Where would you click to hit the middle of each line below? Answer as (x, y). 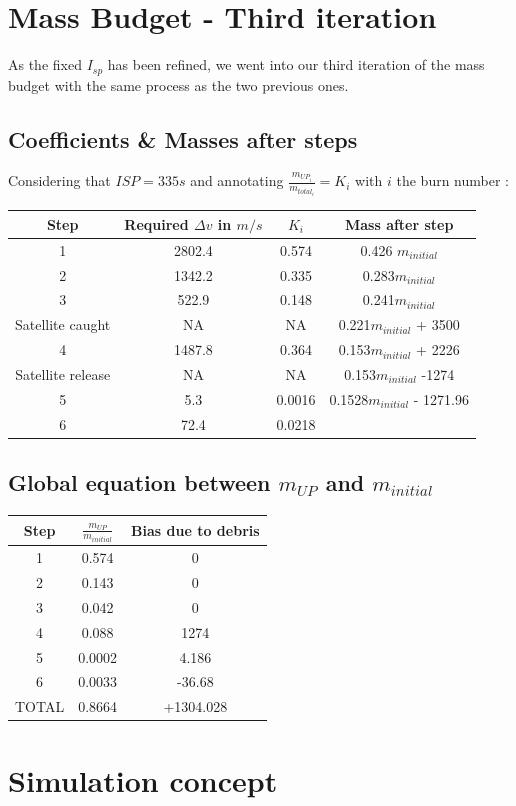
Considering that (59, 180)
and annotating (237, 180)
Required (156, 223)
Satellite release (63, 374)
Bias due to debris (195, 529)
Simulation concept (143, 779)
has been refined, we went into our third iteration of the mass (296, 64)
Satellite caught (63, 324)
